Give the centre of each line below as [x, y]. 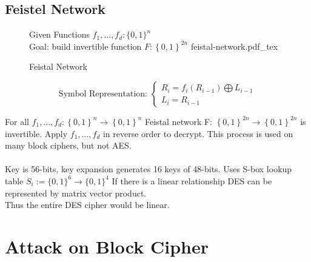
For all [17, 121]
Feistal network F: [179, 121]
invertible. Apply [36, 133]
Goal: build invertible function [85, 46]
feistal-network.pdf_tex [234, 46]
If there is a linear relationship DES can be [192, 180]
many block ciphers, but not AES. [68, 145]
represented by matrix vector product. [76, 193]
